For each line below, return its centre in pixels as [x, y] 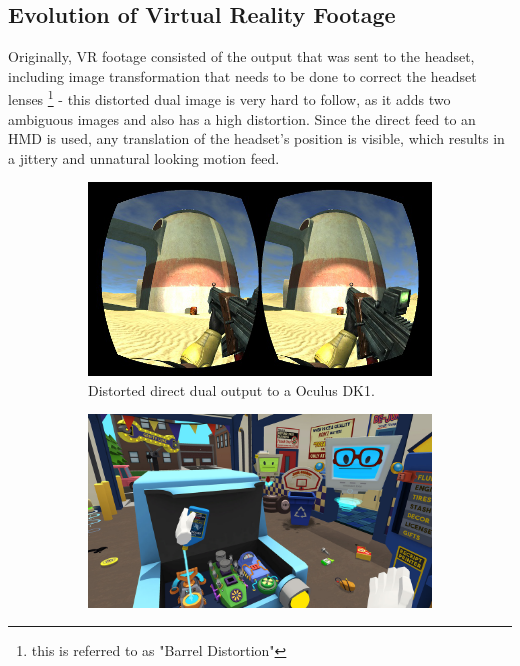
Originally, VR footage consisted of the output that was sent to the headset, [241, 56]
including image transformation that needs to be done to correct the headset [242, 75]
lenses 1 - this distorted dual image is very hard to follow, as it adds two [229, 98]
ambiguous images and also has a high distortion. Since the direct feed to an [242, 118]
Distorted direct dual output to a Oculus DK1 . [231, 389]
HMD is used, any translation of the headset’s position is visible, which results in [256, 138]
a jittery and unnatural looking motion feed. [144, 157]
